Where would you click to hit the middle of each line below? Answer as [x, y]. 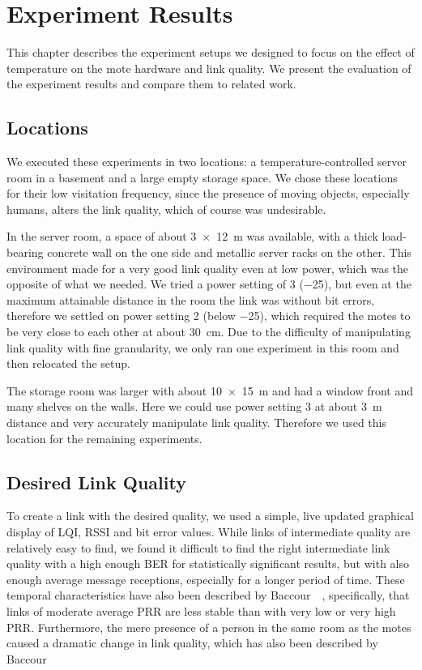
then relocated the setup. [68, 363]
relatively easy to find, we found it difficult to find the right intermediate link [198, 547]
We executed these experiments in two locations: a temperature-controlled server [207, 162]
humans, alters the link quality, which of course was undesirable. [166, 209]
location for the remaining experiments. [104, 438]
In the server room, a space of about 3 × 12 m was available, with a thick [192, 236]
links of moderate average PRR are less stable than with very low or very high [201, 610]
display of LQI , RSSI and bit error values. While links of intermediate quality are [209, 531]
